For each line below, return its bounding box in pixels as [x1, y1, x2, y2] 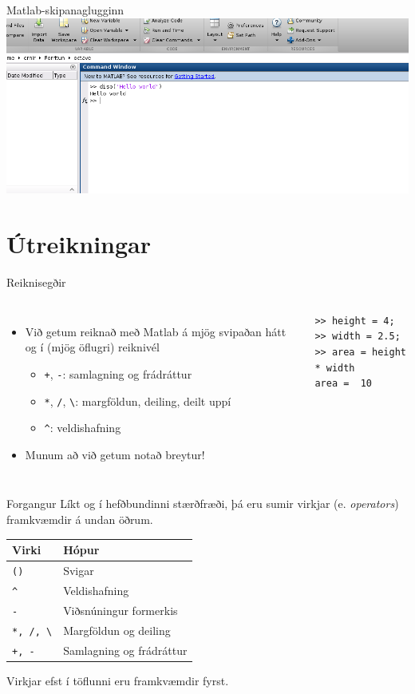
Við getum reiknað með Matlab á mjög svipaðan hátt [25, 323, 287, 339]
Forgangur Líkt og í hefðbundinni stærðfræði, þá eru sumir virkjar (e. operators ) [6, 495, 399, 512]
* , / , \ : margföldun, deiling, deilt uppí [44, 392, 231, 409]
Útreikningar [6, 228, 151, 260]
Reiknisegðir [6, 274, 66, 291]
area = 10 [314, 378, 372, 390]
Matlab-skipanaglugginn [6, 2, 125, 18]
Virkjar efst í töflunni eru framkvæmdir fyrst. [6, 672, 229, 688]
